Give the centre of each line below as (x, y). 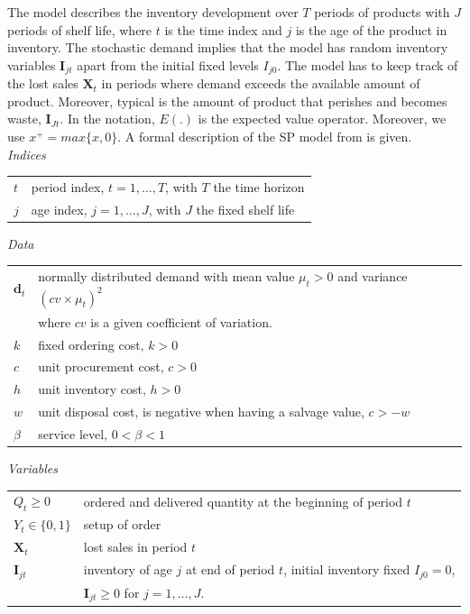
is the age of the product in (371, 29)
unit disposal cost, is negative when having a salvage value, (201, 412)
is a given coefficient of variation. (181, 321)
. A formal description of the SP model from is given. (265, 137)
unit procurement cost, (101, 367)
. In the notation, (107, 119)
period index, (68, 186)
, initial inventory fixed (347, 569)
